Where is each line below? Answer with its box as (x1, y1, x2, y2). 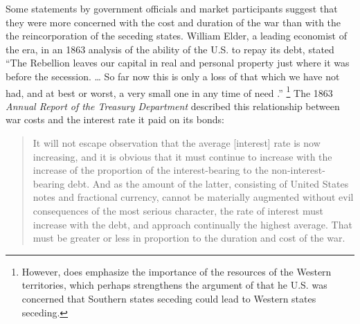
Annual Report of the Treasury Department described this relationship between (6, 98, 340, 113)
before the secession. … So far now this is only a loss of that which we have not (6, 69, 340, 83)
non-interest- (271, 163, 325, 177)
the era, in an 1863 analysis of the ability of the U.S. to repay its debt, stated (6, 42, 334, 56)
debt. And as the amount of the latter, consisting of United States (68, 176, 349, 190)
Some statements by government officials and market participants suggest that (6, 1, 338, 15)
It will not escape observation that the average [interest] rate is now (33, 136, 321, 150)
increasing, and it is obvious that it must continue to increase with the (33, 149, 332, 163)
